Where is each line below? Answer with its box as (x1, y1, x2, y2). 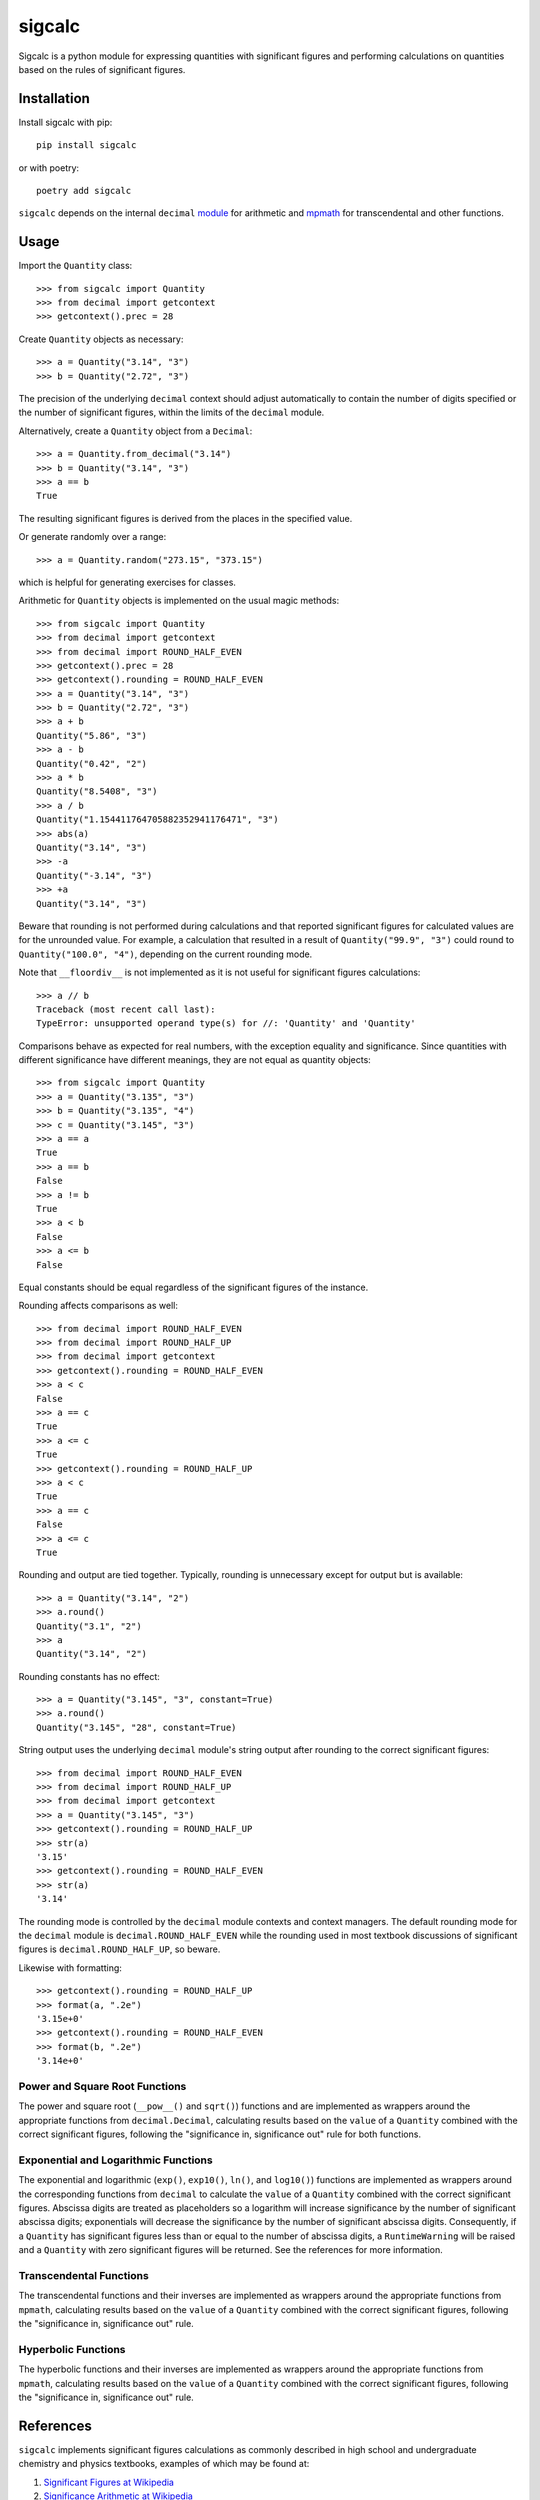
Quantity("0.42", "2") (36, 758, 148, 769)
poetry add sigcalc (36, 185, 132, 197)
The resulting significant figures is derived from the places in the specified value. (18, 512, 353, 524)
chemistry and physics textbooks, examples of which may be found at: (18, 2458, 310, 2470)
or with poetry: (18, 161, 80, 174)
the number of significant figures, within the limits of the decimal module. (18, 406, 325, 419)
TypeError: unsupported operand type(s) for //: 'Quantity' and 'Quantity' (36, 1018, 416, 1029)
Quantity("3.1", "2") (36, 1620, 142, 1632)
